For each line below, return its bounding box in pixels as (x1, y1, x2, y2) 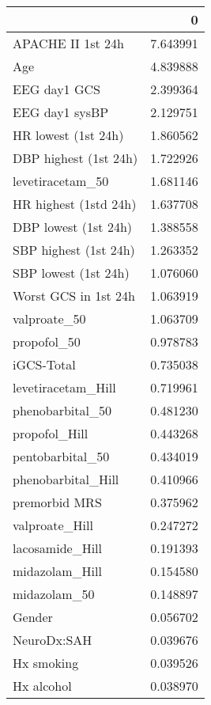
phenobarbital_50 (13, 401, 111, 419)
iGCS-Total (13, 355, 76, 373)
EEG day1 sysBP (13, 103, 109, 121)
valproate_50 (13, 309, 86, 328)
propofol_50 (13, 332, 81, 351)
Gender (13, 608, 53, 626)
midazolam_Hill (13, 562, 102, 580)
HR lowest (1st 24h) (13, 126, 124, 144)
